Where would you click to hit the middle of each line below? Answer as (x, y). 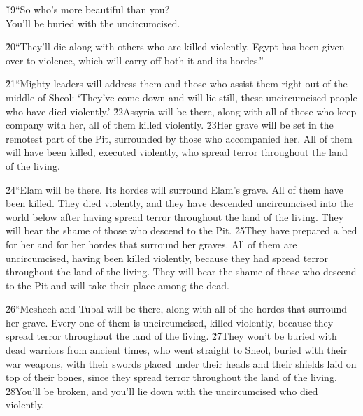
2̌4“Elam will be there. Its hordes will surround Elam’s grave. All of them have (175, 189)
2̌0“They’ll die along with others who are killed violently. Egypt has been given (175, 46)
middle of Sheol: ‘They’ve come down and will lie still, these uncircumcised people (181, 97)
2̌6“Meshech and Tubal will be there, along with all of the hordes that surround (177, 309)
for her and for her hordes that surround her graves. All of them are (151, 244)
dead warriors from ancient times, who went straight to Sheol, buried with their (177, 350)
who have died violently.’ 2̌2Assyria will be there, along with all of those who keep (181, 111)
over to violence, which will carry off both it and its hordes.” (135, 60)
